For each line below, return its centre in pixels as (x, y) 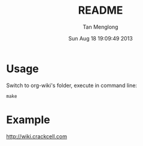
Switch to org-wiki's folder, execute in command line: (72, 85)
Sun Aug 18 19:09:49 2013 (101, 38)
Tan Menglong (101, 27)
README (101, 10)
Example (28, 119)
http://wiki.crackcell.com (37, 136)
